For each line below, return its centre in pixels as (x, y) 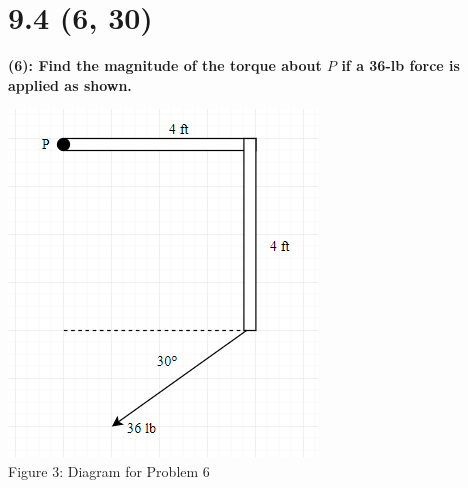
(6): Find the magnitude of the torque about (165, 65)
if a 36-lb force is (400, 65)
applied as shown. (70, 84)
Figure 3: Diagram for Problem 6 (109, 470)
